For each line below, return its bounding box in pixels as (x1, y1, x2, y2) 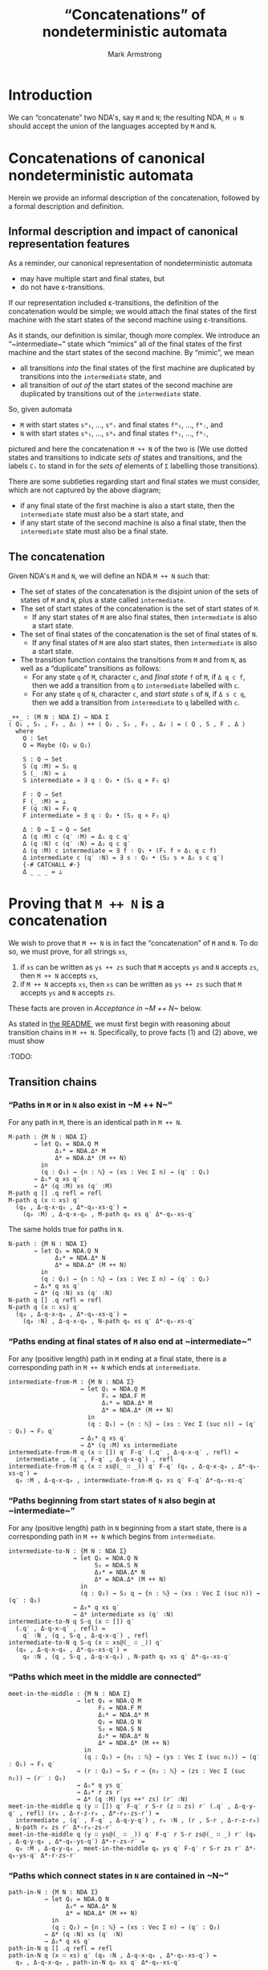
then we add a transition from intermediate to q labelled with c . (31, 697, 241, 708)
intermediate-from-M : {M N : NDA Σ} (8, 1378, 135, 1387)
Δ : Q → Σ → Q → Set (22, 826, 91, 834)
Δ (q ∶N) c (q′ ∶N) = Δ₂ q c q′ (22, 840, 131, 848)
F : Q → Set (22, 791, 63, 799)
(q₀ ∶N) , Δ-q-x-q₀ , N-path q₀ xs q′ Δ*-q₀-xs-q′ (22, 1317, 196, 1325)
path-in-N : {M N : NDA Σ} (8, 1888, 99, 1897)
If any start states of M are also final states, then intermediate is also (31, 612, 258, 622)
